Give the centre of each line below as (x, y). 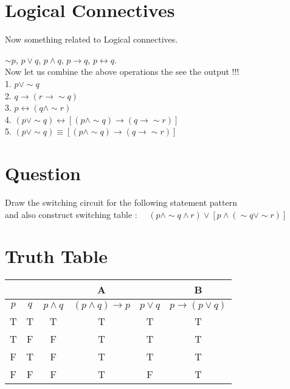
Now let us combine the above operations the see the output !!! (122, 72)
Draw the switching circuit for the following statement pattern (121, 202)
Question (43, 173)
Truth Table (56, 256)
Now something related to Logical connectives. (91, 39)
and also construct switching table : (71, 214)
